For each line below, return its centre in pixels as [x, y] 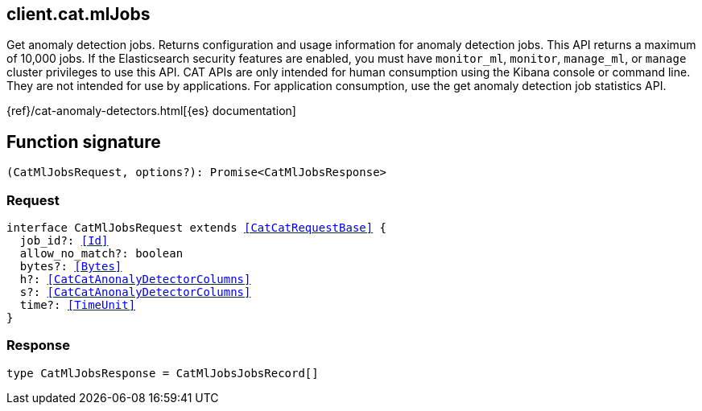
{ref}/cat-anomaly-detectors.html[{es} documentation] [151, 111]
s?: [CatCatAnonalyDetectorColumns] [135, 292]
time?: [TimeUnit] [78, 305]
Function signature [84, 142]
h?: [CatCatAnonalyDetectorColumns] [135, 279]
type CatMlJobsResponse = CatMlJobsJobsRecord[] [163, 373]
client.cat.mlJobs [78, 14]
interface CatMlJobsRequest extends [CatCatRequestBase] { [197, 228]
